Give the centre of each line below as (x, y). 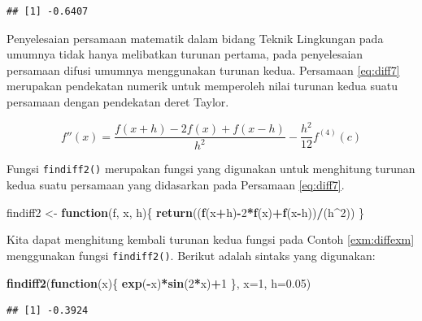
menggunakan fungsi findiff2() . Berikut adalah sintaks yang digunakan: (191, 255)
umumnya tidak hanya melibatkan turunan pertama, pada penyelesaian (185, 54)
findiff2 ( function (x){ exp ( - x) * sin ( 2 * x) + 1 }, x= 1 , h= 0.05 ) (159, 282)
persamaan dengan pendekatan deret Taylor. (118, 101)
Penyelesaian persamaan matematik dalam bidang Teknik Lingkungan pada (195, 38)
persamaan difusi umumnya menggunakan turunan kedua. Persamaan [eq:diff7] (203, 69)
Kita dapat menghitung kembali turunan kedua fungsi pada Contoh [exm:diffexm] (211, 239)
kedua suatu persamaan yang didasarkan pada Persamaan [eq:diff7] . (176, 185)
